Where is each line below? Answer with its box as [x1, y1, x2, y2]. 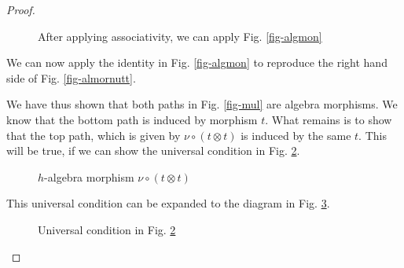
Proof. [6, 2, 35, 17]
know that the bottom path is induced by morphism [6, 111, 258, 127]
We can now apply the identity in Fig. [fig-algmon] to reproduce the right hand [6, 54, 387, 71]
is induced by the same [241, 127, 351, 143]
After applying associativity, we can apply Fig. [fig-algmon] [38, 28, 322, 44]
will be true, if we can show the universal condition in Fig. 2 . [6, 142, 300, 159]
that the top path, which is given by [6, 127, 181, 143]
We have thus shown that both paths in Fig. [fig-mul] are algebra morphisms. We [6, 96, 398, 112]
